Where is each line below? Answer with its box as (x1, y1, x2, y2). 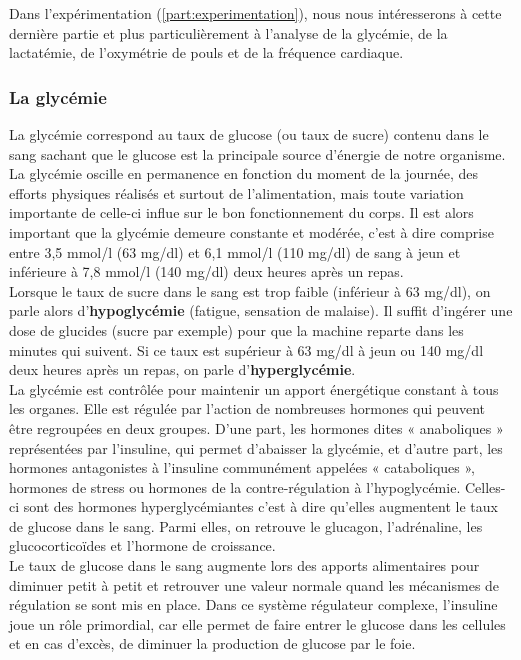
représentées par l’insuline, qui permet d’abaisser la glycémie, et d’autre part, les (9, 437, 503, 458)
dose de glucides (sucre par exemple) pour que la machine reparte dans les (9, 319, 464, 340)
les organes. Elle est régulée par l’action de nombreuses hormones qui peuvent (9, 398, 486, 419)
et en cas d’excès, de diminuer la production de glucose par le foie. (9, 633, 416, 654)
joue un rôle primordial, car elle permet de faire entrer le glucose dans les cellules (9, 613, 506, 634)
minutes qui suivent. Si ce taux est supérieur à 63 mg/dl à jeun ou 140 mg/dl (9, 339, 484, 360)
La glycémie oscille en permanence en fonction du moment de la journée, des (9, 163, 478, 184)
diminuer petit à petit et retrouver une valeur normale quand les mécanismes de (9, 574, 500, 595)
